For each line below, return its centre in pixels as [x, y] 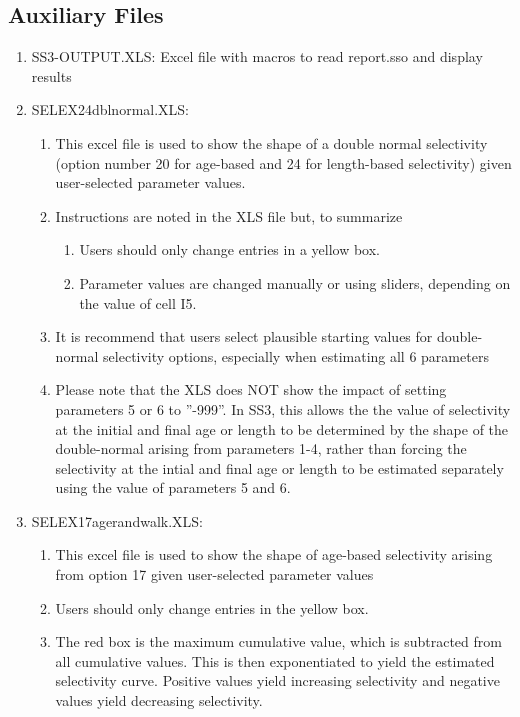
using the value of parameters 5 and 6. [173, 487]
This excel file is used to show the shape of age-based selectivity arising [274, 554]
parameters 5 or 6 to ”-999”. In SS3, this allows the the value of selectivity [283, 408]
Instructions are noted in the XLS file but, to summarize [229, 215]
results [51, 75]
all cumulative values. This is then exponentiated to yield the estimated [275, 660]
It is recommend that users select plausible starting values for [244, 336]
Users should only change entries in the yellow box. [212, 607]
